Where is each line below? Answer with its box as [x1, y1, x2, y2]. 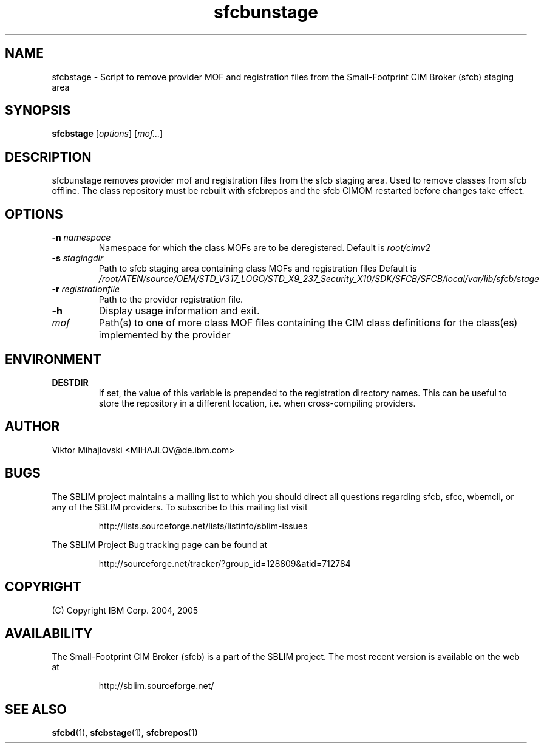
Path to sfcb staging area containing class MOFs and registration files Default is [98, 263, 417, 274]
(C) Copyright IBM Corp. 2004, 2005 [52, 605, 199, 616]
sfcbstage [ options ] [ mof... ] [52, 128, 163, 139]
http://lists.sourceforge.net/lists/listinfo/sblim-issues [98, 520, 308, 531]
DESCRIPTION [5, 149, 92, 165]
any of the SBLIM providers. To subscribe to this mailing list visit [52, 501, 308, 512]
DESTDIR [52, 377, 89, 388]
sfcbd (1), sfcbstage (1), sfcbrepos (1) [52, 727, 198, 738]
